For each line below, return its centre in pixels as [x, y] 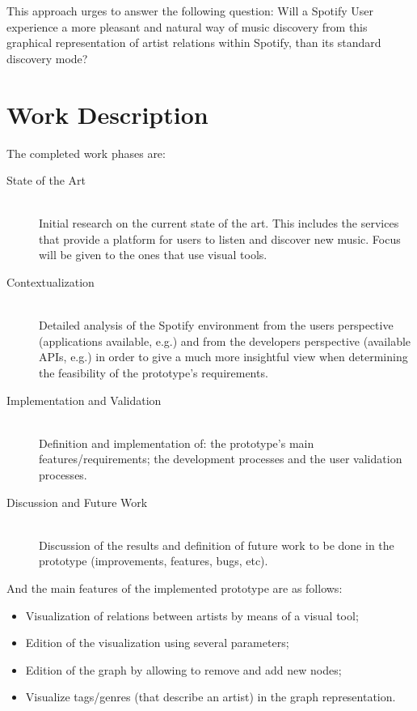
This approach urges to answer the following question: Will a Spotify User [190, 11]
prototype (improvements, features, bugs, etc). [154, 561]
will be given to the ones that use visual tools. [153, 255]
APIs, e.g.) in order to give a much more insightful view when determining [223, 357]
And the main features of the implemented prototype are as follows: [175, 588]
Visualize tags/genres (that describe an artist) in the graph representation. [211, 697]
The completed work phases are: [86, 153]
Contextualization [51, 282]
